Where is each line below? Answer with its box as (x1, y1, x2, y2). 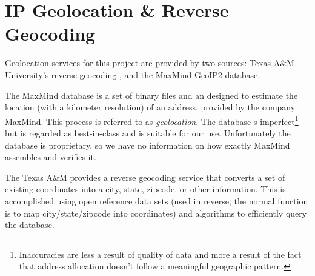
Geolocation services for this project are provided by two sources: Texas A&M (5, 56, 294, 69)
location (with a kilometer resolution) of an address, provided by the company (5, 101, 296, 113)
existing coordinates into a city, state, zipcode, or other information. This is (5, 183, 286, 195)
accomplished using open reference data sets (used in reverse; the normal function (5, 194, 308, 207)
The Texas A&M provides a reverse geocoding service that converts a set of (5, 170, 285, 183)
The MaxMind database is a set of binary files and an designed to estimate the (5, 89, 298, 101)
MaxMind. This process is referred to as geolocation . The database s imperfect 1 (5, 113, 299, 127)
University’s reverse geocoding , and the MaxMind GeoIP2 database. (5, 68, 260, 81)
